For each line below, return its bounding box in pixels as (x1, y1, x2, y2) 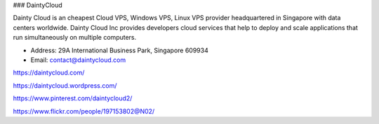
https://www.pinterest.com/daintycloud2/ (13, 94, 133, 102)
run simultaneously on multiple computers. (13, 33, 137, 42)
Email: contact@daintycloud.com (30, 56, 126, 64)
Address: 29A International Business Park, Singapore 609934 (30, 46, 208, 54)
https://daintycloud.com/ (13, 68, 85, 77)
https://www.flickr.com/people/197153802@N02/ (13, 107, 155, 115)
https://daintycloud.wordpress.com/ (13, 81, 117, 90)
